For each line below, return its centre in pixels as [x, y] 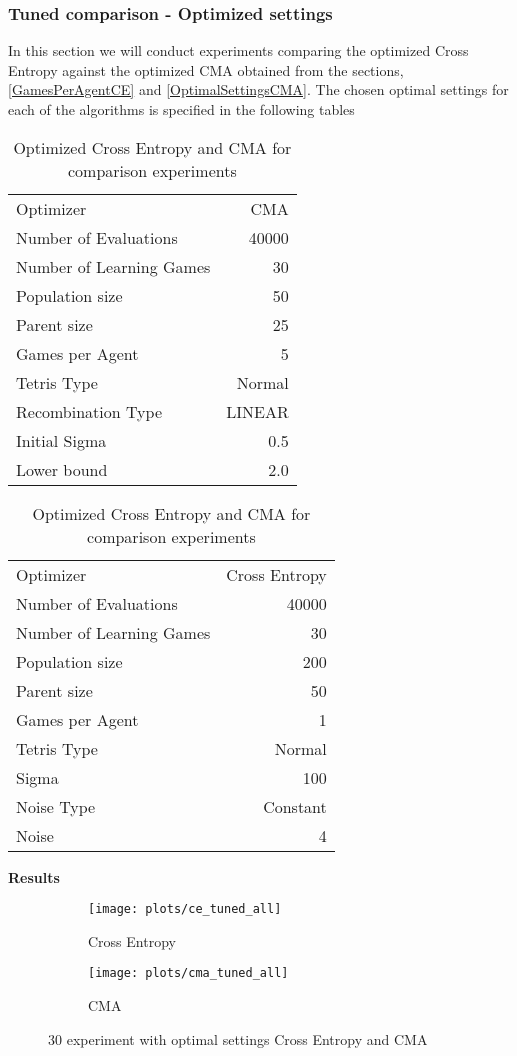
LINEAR [257, 411]
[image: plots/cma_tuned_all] [188, 973]
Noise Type [56, 806]
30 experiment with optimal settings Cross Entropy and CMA [238, 1038]
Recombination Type [89, 411]
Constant [295, 806]
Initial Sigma [61, 440]
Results [34, 876]
